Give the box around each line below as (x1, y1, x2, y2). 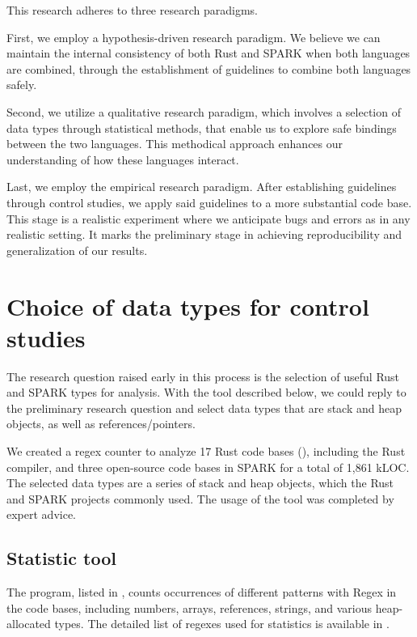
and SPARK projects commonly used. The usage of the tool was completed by (6, 490, 394, 507)
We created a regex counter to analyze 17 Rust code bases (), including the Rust (6, 443, 406, 459)
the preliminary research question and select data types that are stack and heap (6, 399, 402, 416)
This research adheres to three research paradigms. (6, 2, 258, 18)
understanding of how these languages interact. (6, 151, 239, 168)
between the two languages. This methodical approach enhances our (6, 135, 343, 152)
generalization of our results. (6, 241, 148, 258)
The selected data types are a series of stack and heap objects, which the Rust (6, 474, 394, 491)
